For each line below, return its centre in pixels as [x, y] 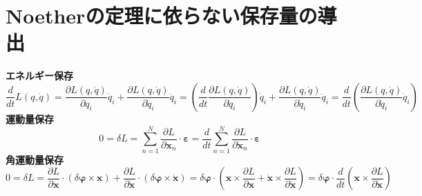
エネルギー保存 [39, 76]
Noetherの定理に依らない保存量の [162, 16]
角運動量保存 [35, 159]
